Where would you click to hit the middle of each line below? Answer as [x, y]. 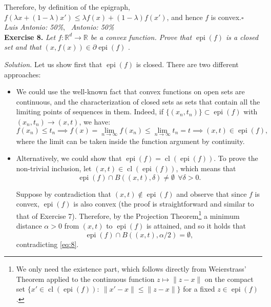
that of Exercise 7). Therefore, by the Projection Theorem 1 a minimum [128, 215]
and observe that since [212, 193]
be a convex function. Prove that [141, 37]
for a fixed [199, 289]
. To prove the [236, 158]
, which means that [206, 168]
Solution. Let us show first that [53, 64]
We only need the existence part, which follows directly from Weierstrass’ [131, 269]
